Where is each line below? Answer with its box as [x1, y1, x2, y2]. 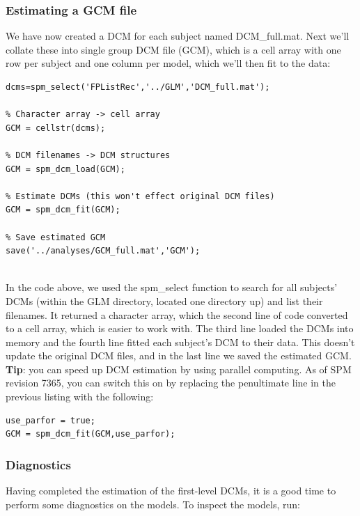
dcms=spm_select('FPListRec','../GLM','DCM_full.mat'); [6, 82, 270, 92]
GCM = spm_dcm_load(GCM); [6, 164, 125, 174]
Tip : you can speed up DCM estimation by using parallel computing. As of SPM [6, 361, 352, 376]
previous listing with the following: [6, 389, 154, 404]
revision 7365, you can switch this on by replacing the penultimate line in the [6, 375, 336, 390]
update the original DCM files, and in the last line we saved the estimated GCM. [6, 348, 352, 363]
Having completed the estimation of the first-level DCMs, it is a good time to [6, 483, 336, 498]
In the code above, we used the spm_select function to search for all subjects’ [6, 280, 338, 295]
